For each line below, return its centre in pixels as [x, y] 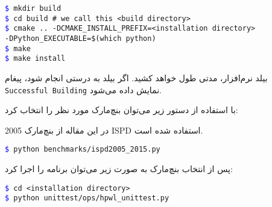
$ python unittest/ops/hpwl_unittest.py [87, 198]
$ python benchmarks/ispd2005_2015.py [83, 150]
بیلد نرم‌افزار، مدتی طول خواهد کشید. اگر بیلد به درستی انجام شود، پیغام [136, 77]
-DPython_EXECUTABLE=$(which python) [81, 38]
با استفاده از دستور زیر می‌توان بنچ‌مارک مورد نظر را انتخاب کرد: [122, 110]
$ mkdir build [33, 8]
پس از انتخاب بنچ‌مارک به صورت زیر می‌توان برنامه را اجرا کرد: [119, 169]
